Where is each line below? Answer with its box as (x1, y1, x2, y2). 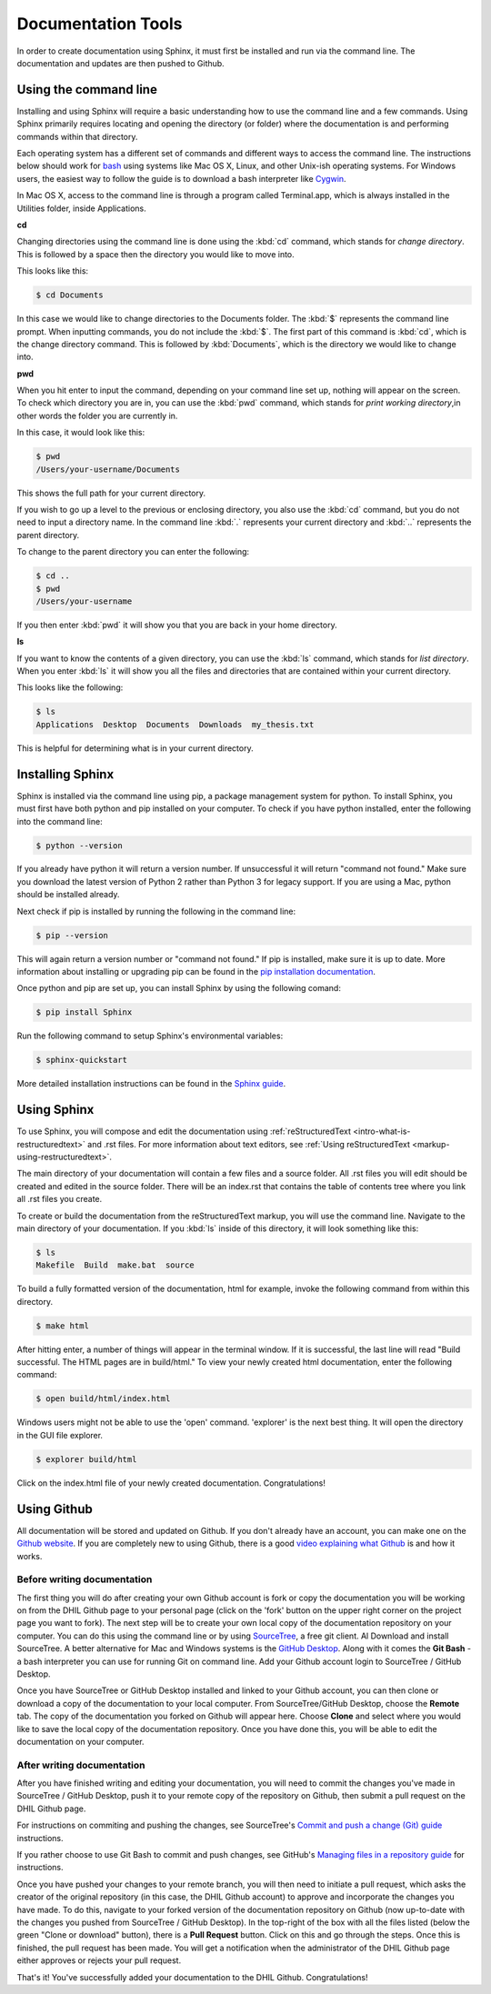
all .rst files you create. (16, 1194, 103, 1205)
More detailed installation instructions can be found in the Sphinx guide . (16, 1078, 286, 1089)
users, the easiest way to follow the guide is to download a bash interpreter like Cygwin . (16, 173, 346, 184)
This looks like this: (16, 266, 89, 276)
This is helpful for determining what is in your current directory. (16, 742, 254, 754)
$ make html (35, 1320, 90, 1331)
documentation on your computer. (16, 1736, 145, 1747)
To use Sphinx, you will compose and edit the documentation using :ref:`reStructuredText (16, 1126, 352, 1137)
